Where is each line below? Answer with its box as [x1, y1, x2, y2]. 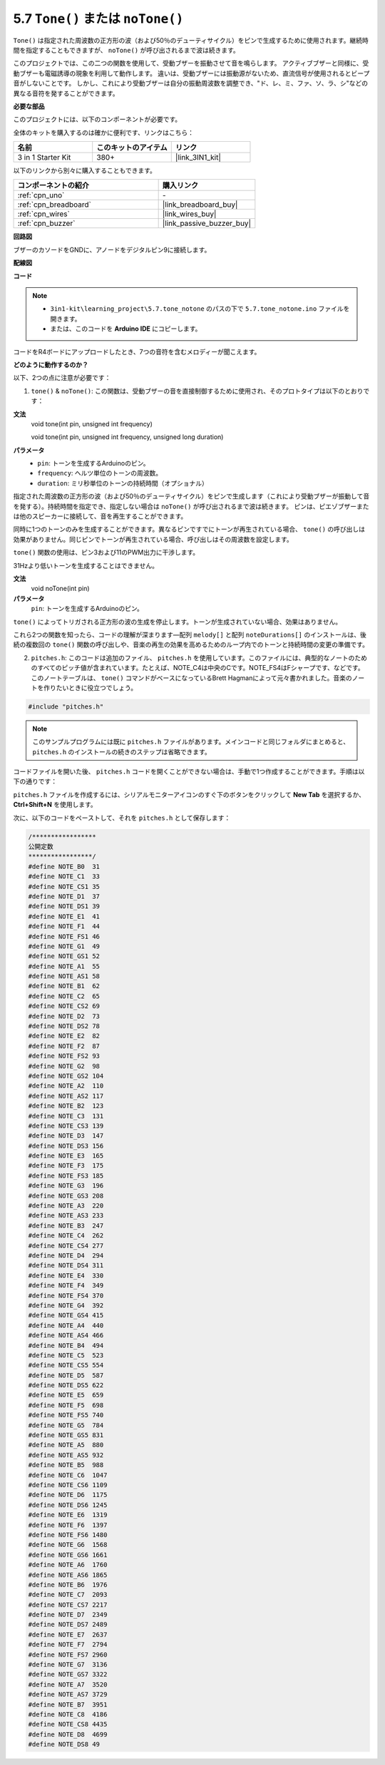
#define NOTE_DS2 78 [28, 1022, 100, 1030]
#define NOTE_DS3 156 [28, 1141, 104, 1150]
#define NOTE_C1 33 [28, 873, 100, 880]
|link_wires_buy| [162, 209, 217, 219]
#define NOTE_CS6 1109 [28, 1481, 108, 1489]
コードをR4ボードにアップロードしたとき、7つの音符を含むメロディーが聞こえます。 [13, 347, 261, 356]
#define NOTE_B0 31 [28, 863, 100, 870]
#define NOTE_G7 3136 [28, 1661, 108, 1669]
